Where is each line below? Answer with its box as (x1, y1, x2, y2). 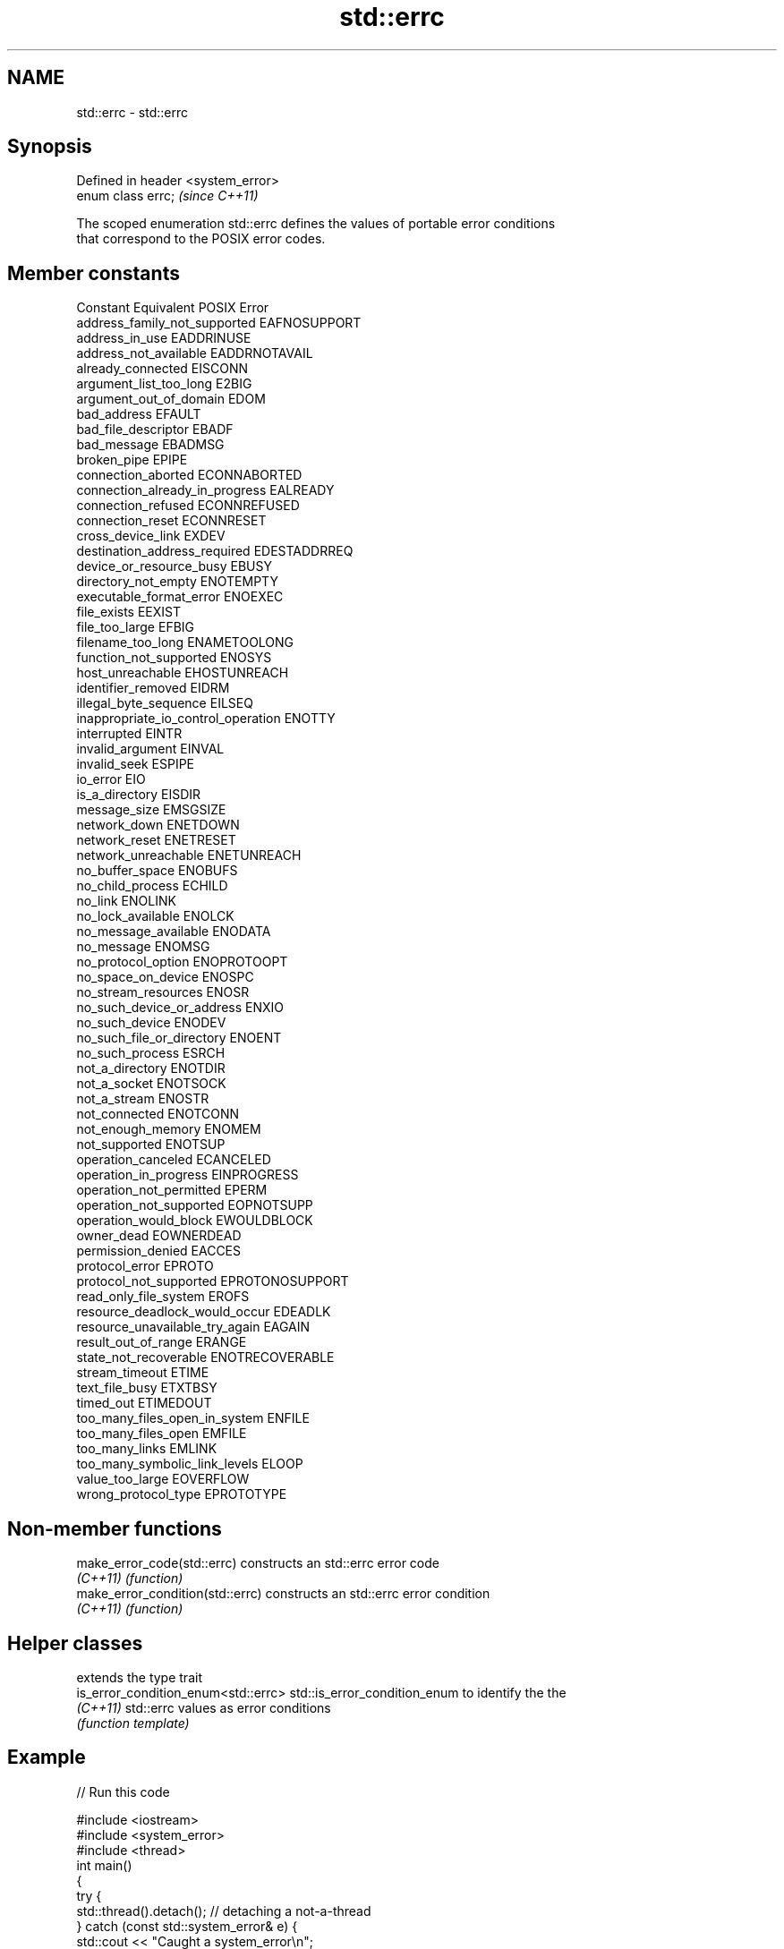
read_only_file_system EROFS (76, 1289, 250, 1305)
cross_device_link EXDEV (76, 528, 226, 544)
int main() (76, 1857, 132, 1873)
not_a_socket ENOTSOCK (76, 1076, 226, 1092)
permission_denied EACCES (76, 1243, 242, 1259)
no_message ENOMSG (76, 939, 210, 955)
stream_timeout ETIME (76, 1365, 209, 1381)
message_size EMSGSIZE (76, 802, 226, 818)
